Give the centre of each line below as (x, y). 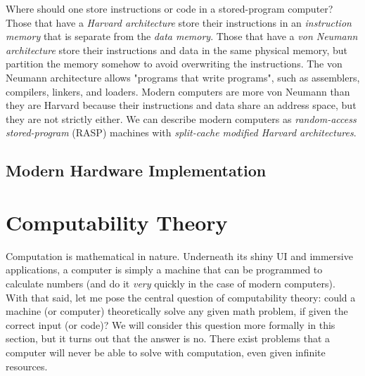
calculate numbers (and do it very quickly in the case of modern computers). (171, 284)
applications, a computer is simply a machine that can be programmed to (164, 270)
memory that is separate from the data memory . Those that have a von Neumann (182, 36)
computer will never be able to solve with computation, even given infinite (166, 352)
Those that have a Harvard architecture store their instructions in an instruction (179, 22)
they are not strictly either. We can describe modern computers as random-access (181, 118)
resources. (27, 366)
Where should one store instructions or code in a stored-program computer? (169, 8)
